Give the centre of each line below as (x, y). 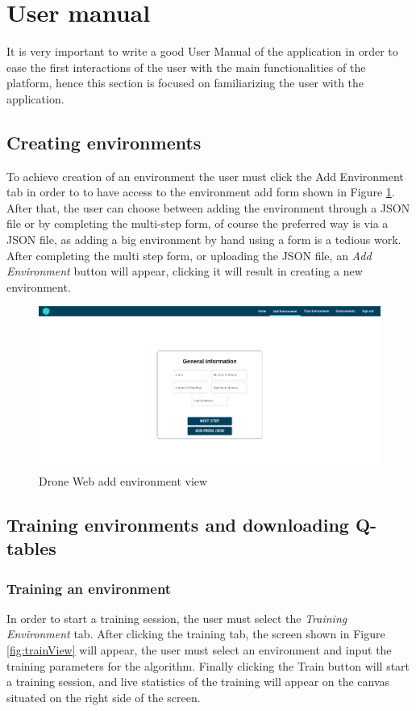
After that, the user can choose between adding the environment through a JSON (208, 207)
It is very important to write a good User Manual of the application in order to (202, 51)
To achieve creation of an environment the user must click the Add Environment (205, 176)
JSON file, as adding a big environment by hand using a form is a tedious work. (204, 240)
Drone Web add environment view (123, 480)
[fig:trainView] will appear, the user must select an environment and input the (199, 650)
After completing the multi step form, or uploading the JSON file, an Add (189, 255)
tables (31, 548)
